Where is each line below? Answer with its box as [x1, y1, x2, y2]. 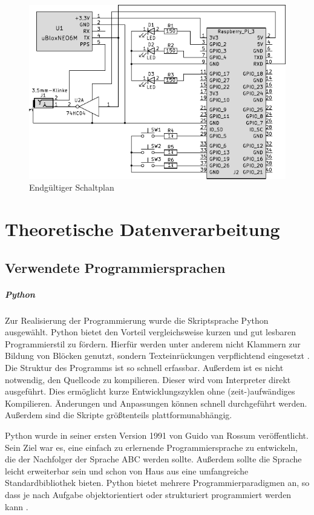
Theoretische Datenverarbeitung [5, 217, 280, 241]
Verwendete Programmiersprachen [5, 258, 226, 277]
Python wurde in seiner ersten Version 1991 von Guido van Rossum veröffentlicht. [5, 428, 309, 441]
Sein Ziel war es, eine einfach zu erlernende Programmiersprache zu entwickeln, [5, 441, 298, 453]
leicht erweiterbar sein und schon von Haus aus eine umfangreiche [5, 464, 249, 477]
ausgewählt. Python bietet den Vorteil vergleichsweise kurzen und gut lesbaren [5, 326, 296, 338]
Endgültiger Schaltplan [29, 181, 114, 194]
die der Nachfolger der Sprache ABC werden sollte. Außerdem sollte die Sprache [5, 453, 302, 465]
